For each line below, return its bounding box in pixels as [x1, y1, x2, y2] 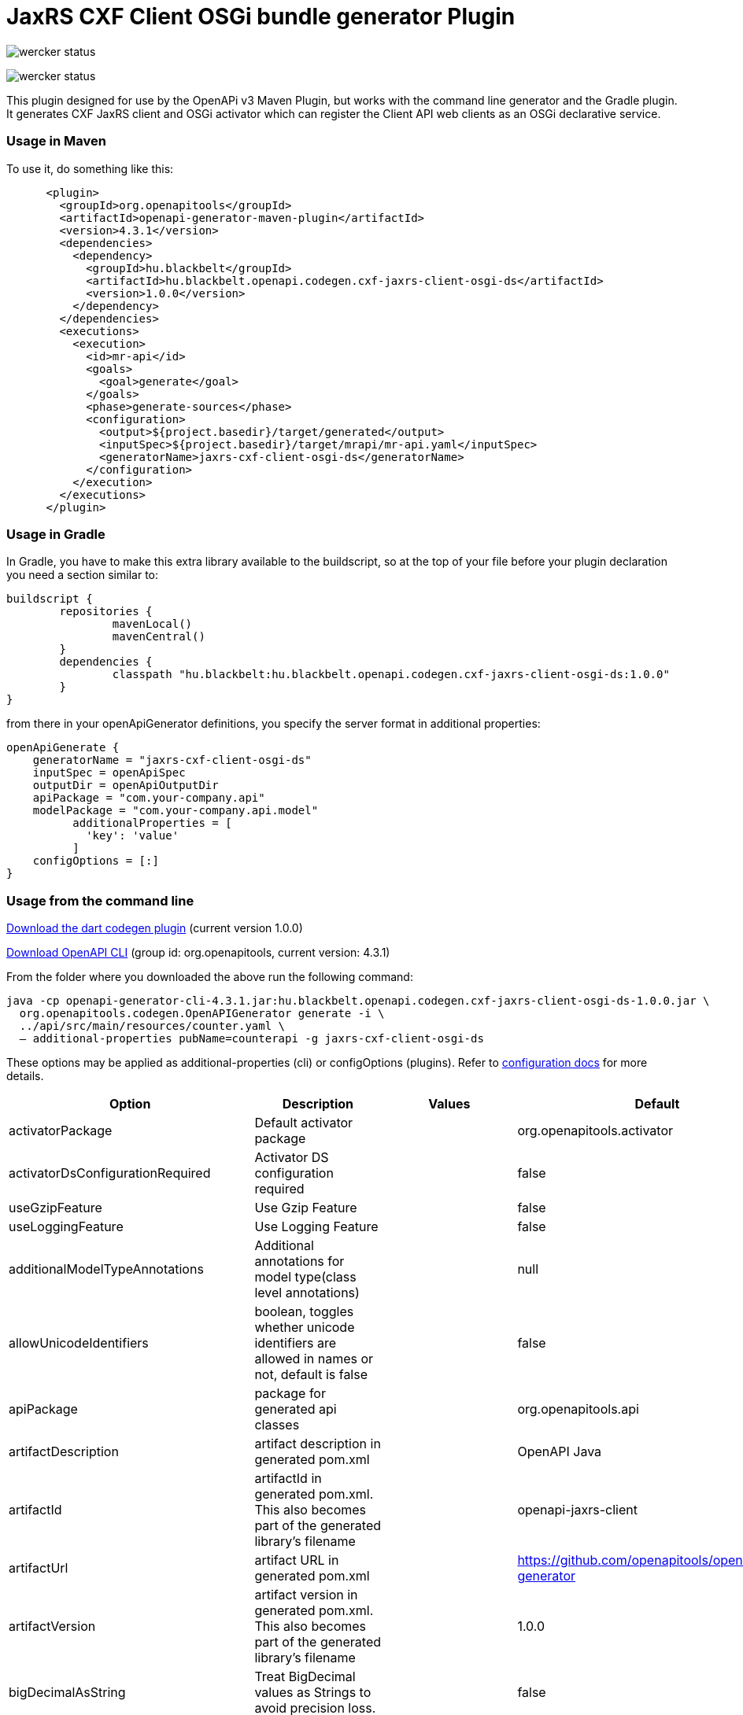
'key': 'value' [86, 829, 179, 843]
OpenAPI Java [517, 1444, 602, 1459]
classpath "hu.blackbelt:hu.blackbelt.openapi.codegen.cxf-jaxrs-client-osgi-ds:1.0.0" [112, 668, 670, 681]
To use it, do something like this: [6, 161, 174, 175]
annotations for [254, 1253, 345, 1269]
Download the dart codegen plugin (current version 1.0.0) [6, 921, 303, 935]
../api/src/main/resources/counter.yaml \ [19, 1020, 286, 1032]
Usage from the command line [6, 892, 194, 909]
